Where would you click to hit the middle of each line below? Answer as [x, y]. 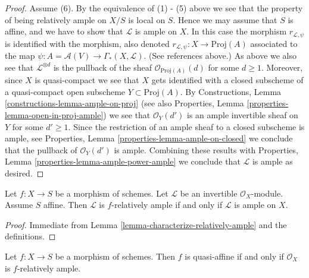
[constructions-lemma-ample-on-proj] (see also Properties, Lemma [124, 103]
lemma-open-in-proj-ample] [54, 114]
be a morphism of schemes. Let [112, 193]
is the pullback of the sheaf [102, 67]
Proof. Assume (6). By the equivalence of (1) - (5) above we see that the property [154, 8]
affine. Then [65, 205]
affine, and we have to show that [64, 31]
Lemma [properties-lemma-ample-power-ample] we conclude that [123, 161]
